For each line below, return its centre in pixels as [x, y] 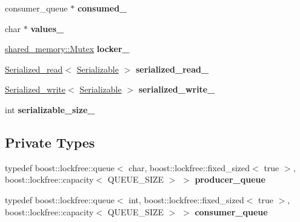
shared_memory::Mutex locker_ [67, 49]
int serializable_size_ [50, 109]
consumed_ [102, 8]
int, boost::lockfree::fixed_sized [186, 199]
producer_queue [230, 179]
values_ [47, 28]
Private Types [50, 142]
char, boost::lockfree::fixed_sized [189, 167]
